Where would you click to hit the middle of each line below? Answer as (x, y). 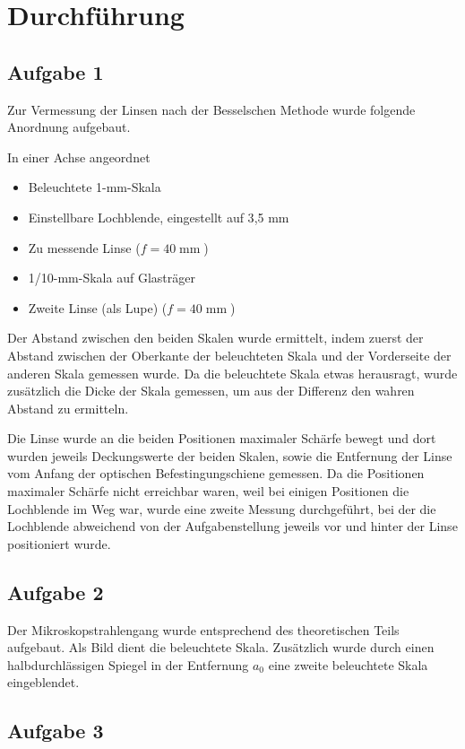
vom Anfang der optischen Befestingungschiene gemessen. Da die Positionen (216, 473)
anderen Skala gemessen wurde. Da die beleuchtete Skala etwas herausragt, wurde (232, 373)
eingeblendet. (43, 682)
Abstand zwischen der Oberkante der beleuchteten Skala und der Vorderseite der (229, 355)
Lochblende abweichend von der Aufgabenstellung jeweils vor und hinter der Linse (232, 526)
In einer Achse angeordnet (79, 157)
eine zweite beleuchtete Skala (348, 664)
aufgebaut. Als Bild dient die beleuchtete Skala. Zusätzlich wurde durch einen (221, 647)
